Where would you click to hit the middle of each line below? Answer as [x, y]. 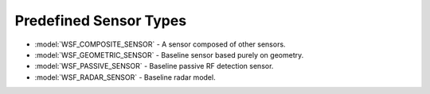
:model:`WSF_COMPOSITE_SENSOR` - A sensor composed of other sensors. [160, 44]
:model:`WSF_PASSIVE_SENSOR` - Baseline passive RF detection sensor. [154, 66]
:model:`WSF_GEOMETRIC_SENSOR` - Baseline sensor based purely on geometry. [169, 55]
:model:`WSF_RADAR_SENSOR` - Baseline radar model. [125, 77]
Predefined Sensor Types [101, 21]
